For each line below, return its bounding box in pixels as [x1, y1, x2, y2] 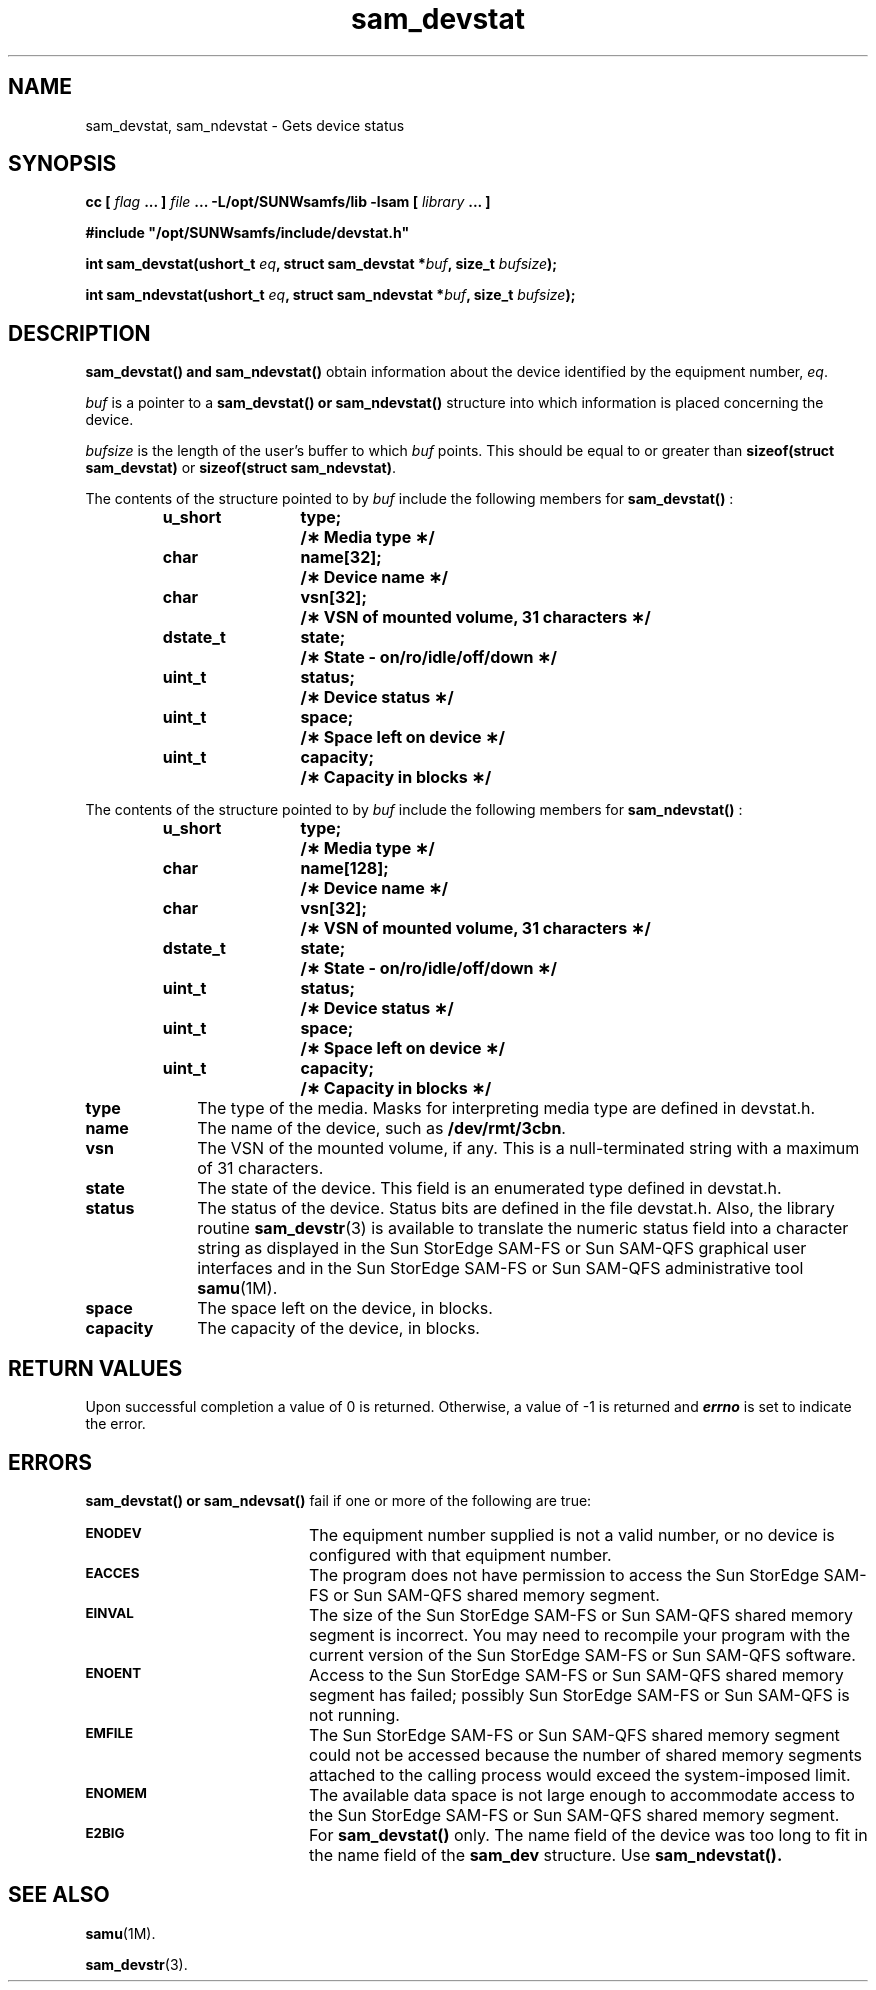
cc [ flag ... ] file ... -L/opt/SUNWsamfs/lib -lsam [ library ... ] [85, 193, 491, 211]
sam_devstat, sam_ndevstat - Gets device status [85, 116, 405, 134]
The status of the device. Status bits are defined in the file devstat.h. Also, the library [197, 1198, 835, 1219]
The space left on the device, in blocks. [197, 1298, 493, 1319]
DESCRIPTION [8, 320, 151, 346]
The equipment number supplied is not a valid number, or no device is [308, 1524, 835, 1545]
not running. [308, 1704, 400, 1725]
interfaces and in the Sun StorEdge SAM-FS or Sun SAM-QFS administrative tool [197, 1258, 804, 1279]
